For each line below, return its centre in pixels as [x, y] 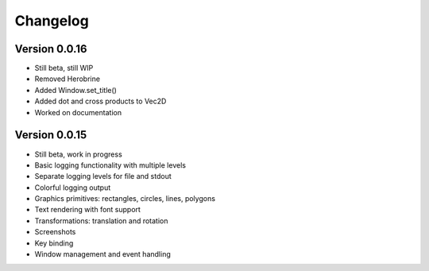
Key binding [54, 243]
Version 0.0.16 [51, 49]
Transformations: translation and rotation [101, 221]
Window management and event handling [102, 254]
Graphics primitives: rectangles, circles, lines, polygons [125, 199]
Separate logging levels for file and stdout [103, 176]
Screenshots [55, 232]
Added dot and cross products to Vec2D [100, 101]
